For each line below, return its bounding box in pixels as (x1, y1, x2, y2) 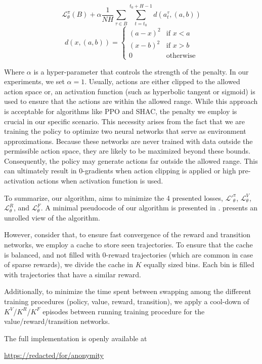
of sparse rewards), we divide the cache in (4, 259, 134, 270)
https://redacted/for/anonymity (4, 350, 104, 360)
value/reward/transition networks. (4, 316, 110, 326)
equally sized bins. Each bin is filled (144, 259, 254, 270)
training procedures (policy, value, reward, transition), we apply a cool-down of (4, 296, 249, 306)
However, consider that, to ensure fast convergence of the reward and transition (4, 229, 251, 240)
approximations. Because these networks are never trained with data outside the (4, 135, 253, 146)
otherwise (166, 52, 196, 60)
